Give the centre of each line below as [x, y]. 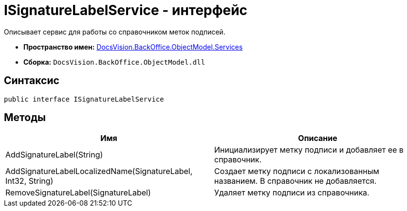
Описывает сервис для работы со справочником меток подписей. [115, 32]
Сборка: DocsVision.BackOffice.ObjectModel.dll [114, 62]
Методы [25, 118]
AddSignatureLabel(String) [54, 155]
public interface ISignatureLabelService [84, 99]
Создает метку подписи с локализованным [297, 171]
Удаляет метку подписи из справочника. [292, 193]
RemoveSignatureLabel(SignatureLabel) [78, 193]
